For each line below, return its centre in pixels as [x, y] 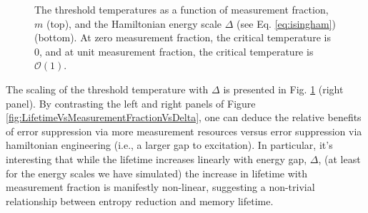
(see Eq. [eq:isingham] [284, 23]
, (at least [339, 159]
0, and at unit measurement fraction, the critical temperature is [174, 51]
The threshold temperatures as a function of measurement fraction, [181, 9]
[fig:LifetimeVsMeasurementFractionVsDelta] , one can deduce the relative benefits [184, 117]
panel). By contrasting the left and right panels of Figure [131, 103]
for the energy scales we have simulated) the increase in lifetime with [156, 173]
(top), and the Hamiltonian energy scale [134, 23]
